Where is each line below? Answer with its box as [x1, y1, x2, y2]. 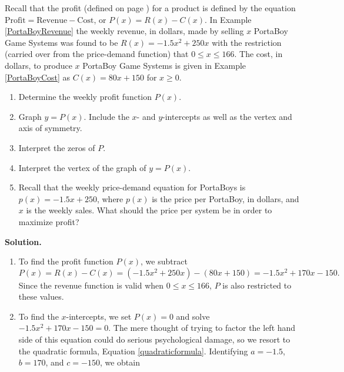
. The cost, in [234, 48, 283, 60]
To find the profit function [18, 255, 113, 267]
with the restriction [212, 36, 282, 48]
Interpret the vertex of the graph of [18, 161, 146, 173]
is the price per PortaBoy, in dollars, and [152, 192, 299, 205]
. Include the [84, 110, 129, 122]
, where [96, 192, 123, 205]
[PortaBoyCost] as [5, 71, 71, 83]
